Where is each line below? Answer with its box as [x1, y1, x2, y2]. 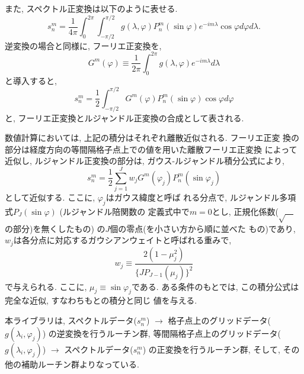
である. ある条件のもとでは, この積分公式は [131, 280, 299, 292]
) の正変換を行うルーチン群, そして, [142, 343, 280, 355]
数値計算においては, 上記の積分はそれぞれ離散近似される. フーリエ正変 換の [5, 131, 300, 144]
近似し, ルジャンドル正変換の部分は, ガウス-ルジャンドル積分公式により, [5, 154, 284, 167]
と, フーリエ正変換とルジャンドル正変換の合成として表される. [5, 111, 244, 124]
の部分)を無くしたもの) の [5, 222, 105, 234]
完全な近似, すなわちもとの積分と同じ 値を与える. [5, 294, 197, 307]
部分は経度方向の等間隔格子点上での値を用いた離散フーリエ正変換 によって [5, 143, 297, 155]
